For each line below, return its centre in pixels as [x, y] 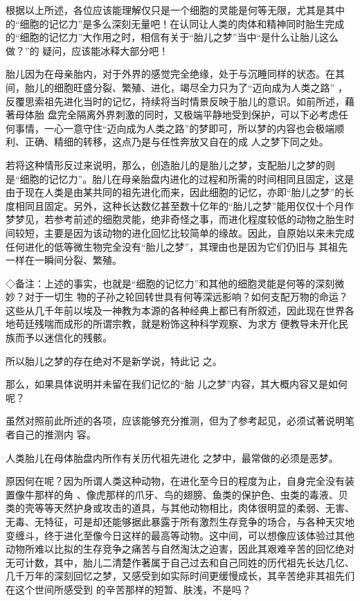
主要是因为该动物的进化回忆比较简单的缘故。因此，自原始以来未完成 [199, 232]
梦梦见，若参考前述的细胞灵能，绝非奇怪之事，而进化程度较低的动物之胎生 [175, 219]
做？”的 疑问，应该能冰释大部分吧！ [87, 50]
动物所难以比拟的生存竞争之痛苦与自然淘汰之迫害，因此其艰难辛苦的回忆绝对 [180, 549]
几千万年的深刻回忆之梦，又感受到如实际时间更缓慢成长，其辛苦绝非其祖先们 [180, 576]
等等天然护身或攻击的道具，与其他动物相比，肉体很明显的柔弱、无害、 [194, 508]
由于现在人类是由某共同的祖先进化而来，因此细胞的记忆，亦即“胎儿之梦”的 [175, 192]
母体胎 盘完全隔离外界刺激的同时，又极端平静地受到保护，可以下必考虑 [177, 115]
